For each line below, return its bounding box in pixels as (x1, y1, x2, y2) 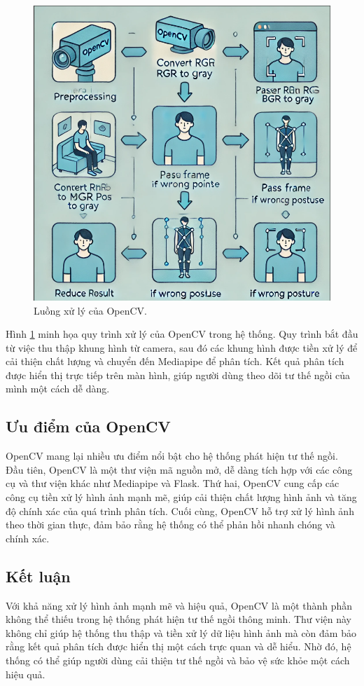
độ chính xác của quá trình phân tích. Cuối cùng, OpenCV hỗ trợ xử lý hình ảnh (6, 503, 354, 518)
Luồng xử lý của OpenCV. (34, 303, 147, 317)
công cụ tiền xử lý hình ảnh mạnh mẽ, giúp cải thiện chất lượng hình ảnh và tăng (6, 490, 357, 505)
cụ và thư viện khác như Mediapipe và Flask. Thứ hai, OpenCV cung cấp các (6, 476, 339, 491)
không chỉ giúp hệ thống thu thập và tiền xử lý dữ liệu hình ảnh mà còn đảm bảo (6, 625, 356, 640)
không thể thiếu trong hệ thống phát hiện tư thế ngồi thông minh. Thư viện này (6, 612, 352, 626)
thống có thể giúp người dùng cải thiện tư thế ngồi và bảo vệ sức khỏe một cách (6, 653, 350, 668)
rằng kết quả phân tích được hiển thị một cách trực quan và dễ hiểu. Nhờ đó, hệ (6, 639, 351, 654)
